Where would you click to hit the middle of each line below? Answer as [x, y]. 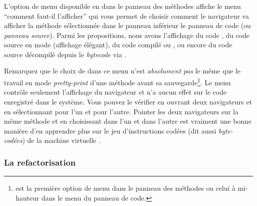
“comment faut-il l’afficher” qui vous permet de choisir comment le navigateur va [127, 16]
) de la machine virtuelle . [62, 140]
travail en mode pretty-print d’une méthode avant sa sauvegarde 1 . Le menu [117, 82]
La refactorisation [40, 162]
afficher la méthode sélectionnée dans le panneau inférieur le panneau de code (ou [128, 25]
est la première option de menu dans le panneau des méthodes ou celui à [126, 188]
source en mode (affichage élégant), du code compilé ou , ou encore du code [118, 45]
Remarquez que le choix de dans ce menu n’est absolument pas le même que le [122, 71]
